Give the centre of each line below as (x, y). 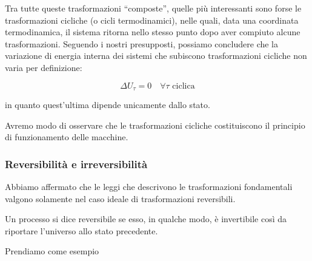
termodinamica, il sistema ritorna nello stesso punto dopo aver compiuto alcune (153, 32)
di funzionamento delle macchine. (67, 137)
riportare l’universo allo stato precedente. (81, 230)
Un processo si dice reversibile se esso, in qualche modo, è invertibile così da (146, 219)
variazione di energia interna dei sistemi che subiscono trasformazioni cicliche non (156, 56)
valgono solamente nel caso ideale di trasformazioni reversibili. (120, 198)
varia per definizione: (44, 67)
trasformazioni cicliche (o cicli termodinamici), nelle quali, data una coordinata (152, 20)
